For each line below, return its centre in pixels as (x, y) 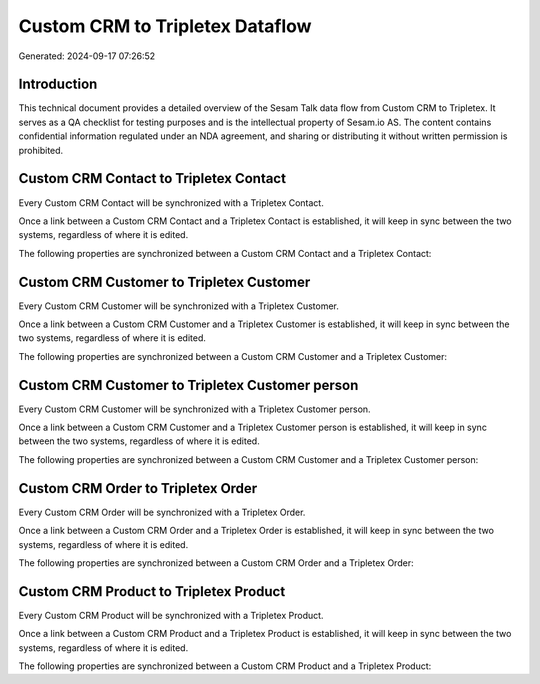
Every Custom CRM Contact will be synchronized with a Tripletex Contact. (171, 202)
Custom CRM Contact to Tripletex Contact (152, 178)
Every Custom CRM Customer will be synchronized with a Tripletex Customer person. (194, 409)
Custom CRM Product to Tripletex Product (152, 591)
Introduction (58, 84)
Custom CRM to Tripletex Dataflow (165, 26)
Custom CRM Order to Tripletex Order (138, 488)
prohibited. (41, 150)
